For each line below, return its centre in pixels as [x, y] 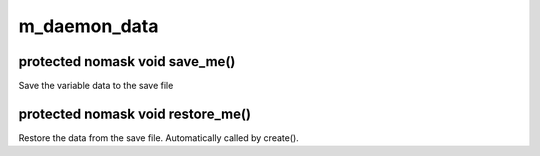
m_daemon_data [88, 26]
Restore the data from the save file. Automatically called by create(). [158, 137]
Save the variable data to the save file [96, 86]
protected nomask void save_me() [127, 61]
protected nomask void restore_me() [135, 113]
